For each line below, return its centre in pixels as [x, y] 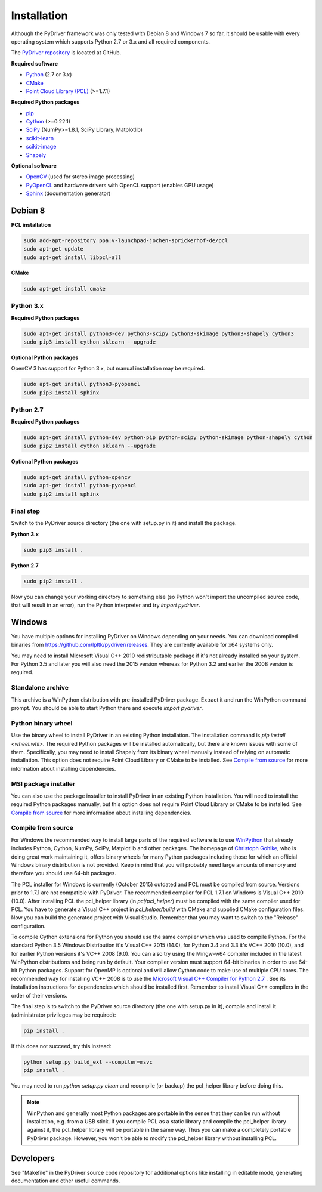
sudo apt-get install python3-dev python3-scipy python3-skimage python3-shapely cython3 [159, 333]
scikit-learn [40, 138]
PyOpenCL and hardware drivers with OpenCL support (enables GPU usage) [120, 185]
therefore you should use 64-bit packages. [64, 873]
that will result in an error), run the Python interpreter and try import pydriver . [106, 605]
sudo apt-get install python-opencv [77, 477]
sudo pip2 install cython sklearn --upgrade [90, 446]
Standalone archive [40, 688]
